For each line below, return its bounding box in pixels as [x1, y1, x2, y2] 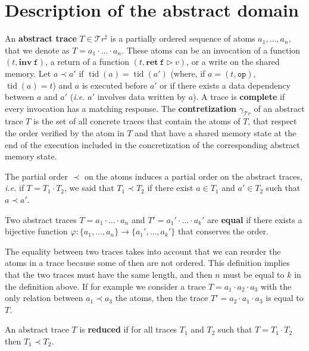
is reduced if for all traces [79, 323, 177, 336]
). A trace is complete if [193, 90, 285, 103]
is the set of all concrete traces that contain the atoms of [33, 115, 241, 127]
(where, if [170, 67, 205, 79]
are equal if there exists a [207, 213, 302, 225]
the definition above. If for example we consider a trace [5, 280, 206, 292]
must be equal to [223, 268, 285, 281]
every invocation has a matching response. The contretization [5, 102, 236, 114]
